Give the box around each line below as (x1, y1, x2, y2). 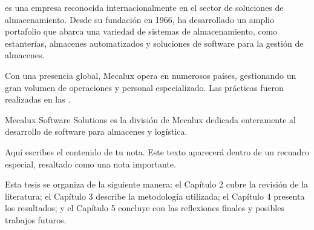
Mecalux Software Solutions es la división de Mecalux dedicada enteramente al (5, 113, 296, 126)
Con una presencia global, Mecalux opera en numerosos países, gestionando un (5, 69, 296, 81)
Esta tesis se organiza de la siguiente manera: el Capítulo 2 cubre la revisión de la (5, 178, 308, 191)
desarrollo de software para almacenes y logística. (5, 125, 188, 138)
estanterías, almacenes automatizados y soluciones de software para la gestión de (5, 36, 304, 49)
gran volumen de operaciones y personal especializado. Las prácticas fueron (5, 81, 284, 93)
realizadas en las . (5, 93, 71, 106)
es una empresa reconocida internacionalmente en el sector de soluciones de (5, 1, 284, 13)
